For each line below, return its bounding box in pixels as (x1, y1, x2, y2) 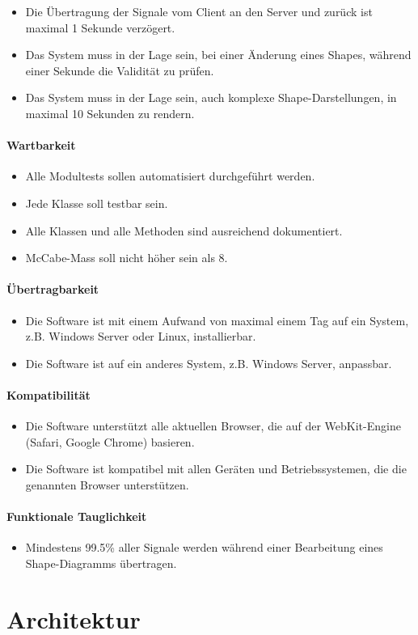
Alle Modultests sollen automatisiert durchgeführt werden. (25, 167, 315, 184)
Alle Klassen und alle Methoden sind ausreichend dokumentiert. (25, 222, 343, 239)
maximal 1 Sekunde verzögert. (25, 19, 175, 36)
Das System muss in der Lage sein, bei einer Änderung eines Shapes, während (25, 46, 412, 63)
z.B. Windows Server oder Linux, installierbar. (25, 328, 256, 345)
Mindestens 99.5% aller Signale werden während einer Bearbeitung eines (25, 539, 383, 556)
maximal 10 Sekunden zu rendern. (25, 104, 195, 121)
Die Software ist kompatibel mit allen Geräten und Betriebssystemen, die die (25, 460, 407, 477)
